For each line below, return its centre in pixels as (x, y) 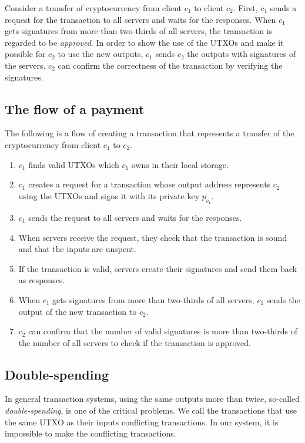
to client (209, 8)
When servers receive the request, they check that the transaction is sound (153, 237)
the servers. (25, 65)
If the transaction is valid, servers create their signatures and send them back (158, 268)
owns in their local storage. (180, 164)
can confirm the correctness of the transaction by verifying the (170, 65)
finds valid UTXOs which (74, 164)
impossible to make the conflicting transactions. (91, 433)
